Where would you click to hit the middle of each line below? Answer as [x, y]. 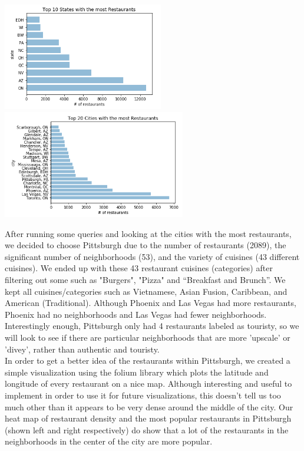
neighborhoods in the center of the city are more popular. [109, 441]
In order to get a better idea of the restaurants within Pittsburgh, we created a [148, 361]
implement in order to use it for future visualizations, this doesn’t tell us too [143, 395]
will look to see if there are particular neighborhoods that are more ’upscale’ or [148, 337]
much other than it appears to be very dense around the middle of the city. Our [149, 406]
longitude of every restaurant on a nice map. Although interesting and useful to [148, 383]
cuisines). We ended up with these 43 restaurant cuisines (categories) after [139, 268]
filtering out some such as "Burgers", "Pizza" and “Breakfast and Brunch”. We [145, 279]
